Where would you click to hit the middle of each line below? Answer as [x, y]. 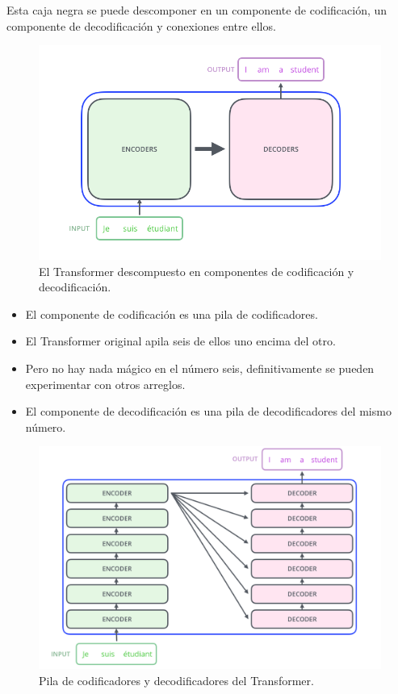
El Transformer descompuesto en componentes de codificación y [197, 271]
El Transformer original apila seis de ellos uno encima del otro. [180, 341]
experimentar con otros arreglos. [105, 384]
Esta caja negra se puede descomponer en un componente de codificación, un [197, 10]
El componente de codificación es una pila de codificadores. [172, 314]
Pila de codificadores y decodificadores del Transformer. [176, 680]
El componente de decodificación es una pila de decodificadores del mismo [208, 411]
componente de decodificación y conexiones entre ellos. [141, 25]
